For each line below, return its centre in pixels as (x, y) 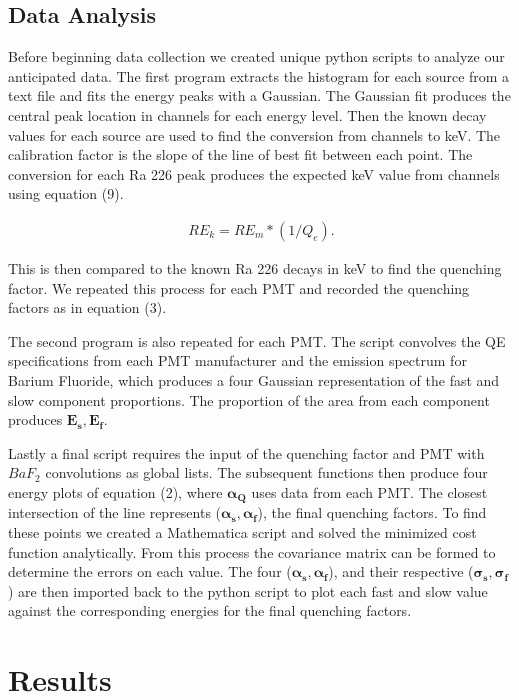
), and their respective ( (401, 571)
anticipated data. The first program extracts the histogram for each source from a (259, 75)
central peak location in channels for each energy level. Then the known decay (247, 114)
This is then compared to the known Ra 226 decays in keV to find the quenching (255, 267)
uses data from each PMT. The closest (369, 491)
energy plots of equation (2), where (115, 491)
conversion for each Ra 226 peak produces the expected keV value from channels (254, 173)
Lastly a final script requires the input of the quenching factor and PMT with (246, 452)
